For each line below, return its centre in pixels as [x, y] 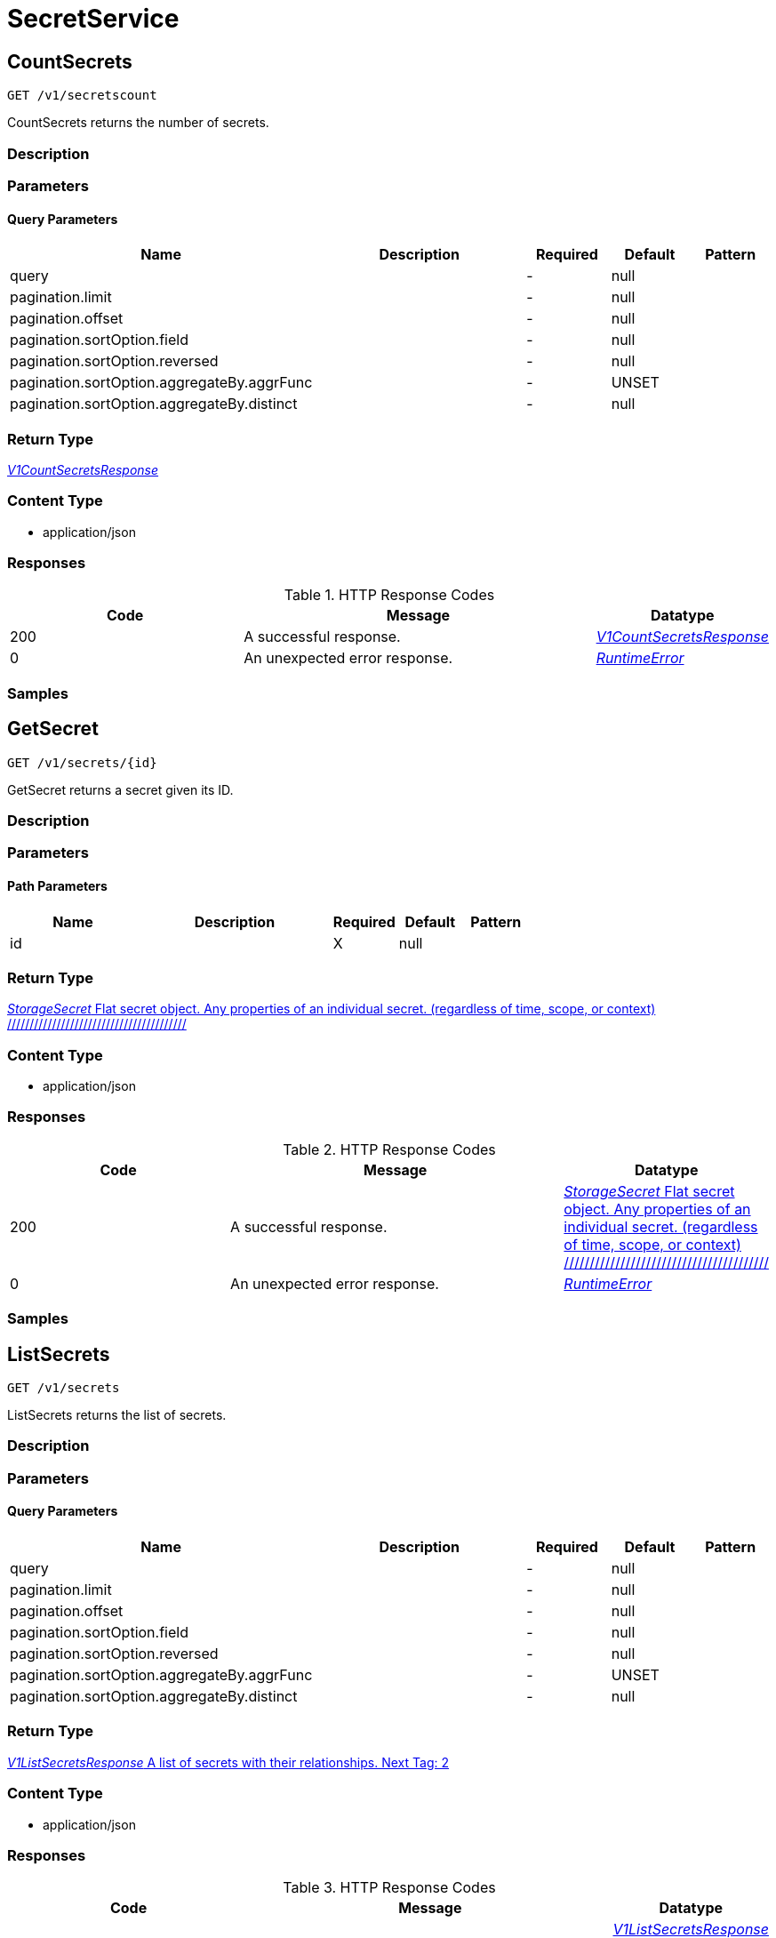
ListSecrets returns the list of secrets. [117, 1415]
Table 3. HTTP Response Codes [389, 1888]
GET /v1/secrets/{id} [82, 762]
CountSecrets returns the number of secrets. [138, 123]
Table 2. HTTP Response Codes [389, 1149]
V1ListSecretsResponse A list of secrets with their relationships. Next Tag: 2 [228, 1762]
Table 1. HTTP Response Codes [389, 595]
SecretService [93, 19]
